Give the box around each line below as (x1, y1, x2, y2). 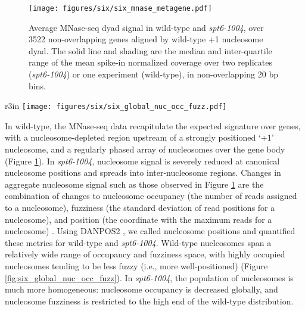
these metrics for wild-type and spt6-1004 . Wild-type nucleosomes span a (5, 236, 272, 248)
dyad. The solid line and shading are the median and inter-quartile (29, 44, 272, 57)
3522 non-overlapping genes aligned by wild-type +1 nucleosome (29, 33, 263, 45)
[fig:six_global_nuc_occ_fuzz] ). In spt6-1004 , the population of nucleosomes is (5, 271, 294, 284)
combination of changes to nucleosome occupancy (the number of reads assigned (5, 189, 297, 202)
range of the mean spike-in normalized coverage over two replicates (29, 56, 273, 69)
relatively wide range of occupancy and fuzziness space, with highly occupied (5, 248, 285, 260)
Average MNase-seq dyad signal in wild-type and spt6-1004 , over (29, 21, 264, 33)
